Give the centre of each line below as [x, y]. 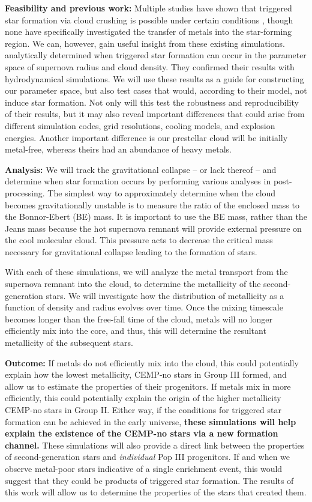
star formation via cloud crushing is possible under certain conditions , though [149, 20]
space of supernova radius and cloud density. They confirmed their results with [150, 66]
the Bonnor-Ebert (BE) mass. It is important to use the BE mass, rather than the [156, 216]
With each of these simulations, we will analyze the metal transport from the [146, 272]
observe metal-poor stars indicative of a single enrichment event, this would [144, 468]
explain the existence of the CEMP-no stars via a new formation [142, 433]
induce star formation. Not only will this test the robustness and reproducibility [152, 102]
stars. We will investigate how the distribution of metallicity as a [165, 295]
